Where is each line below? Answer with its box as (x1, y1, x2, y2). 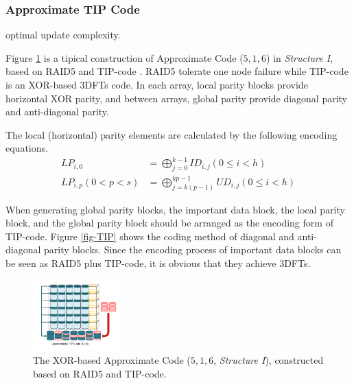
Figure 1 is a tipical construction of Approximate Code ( (5, 50, 244, 65)
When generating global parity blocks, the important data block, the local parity (5, 202, 345, 216)
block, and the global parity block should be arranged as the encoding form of (5, 216, 333, 230)
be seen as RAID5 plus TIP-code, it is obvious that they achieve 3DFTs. (5, 256, 311, 270)
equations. (5, 141, 48, 155)
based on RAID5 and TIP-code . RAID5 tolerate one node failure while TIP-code (5, 64, 349, 78)
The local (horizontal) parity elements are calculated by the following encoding (5, 127, 338, 141)
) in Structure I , (266, 50, 333, 65)
